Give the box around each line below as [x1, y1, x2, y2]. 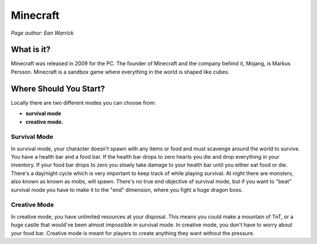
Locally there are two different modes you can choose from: [11, 99, 156, 106]
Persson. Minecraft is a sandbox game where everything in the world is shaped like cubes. [11, 68, 230, 75]
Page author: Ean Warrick [11, 29, 74, 36]
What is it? [11, 45, 51, 55]
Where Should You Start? [11, 83, 105, 93]
